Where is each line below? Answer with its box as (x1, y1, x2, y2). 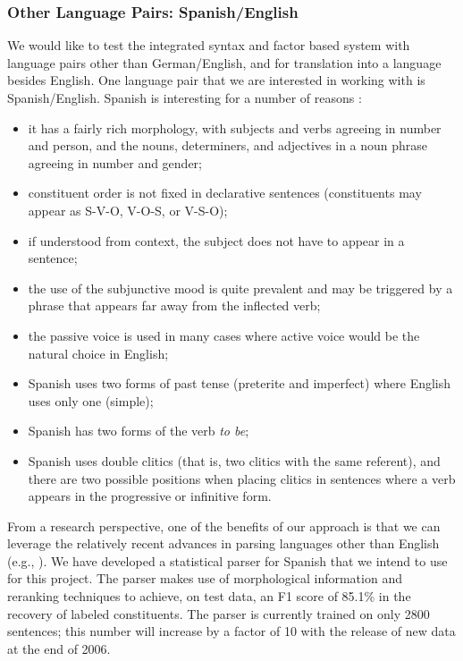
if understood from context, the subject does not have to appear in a (28, 231, 405, 250)
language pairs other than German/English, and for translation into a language (7, 53, 442, 72)
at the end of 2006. (7, 639, 111, 657)
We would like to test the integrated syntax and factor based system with (7, 36, 410, 55)
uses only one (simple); (28, 391, 154, 410)
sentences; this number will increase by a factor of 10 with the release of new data (7, 622, 456, 640)
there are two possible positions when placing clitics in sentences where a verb (28, 469, 456, 487)
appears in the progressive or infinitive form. (28, 487, 272, 505)
